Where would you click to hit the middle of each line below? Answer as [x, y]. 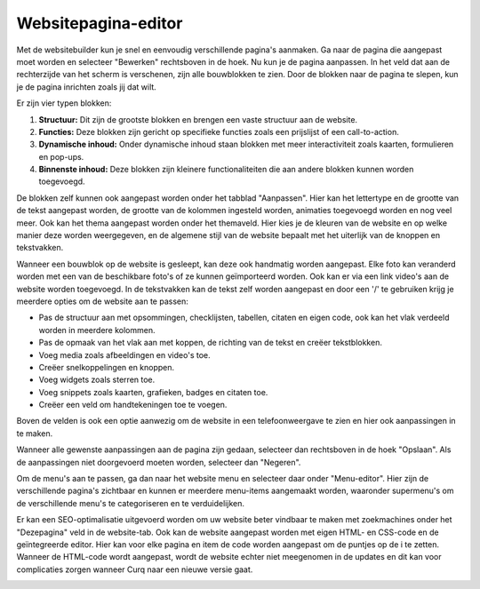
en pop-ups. [61, 156]
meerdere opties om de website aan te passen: [102, 301]
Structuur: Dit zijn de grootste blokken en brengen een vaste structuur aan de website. [198, 119]
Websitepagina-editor [100, 23]
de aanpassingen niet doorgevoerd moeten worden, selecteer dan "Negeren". [159, 462]
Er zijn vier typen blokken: [64, 103]
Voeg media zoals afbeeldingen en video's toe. [124, 354]
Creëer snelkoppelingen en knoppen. [107, 367]
